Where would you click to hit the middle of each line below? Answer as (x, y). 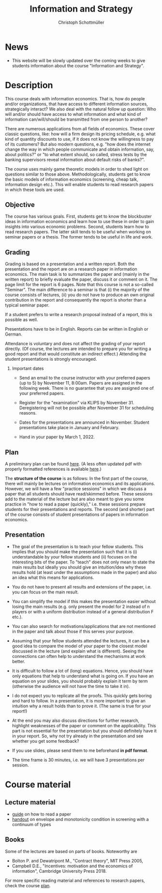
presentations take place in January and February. (69, 428)
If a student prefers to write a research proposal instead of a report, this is (79, 315)
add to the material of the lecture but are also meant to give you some (74, 499)
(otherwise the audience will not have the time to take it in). (71, 686)
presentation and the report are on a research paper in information (71, 269)
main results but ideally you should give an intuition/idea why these (79, 567)
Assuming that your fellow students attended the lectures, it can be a (81, 640)
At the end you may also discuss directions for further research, (75, 720)
